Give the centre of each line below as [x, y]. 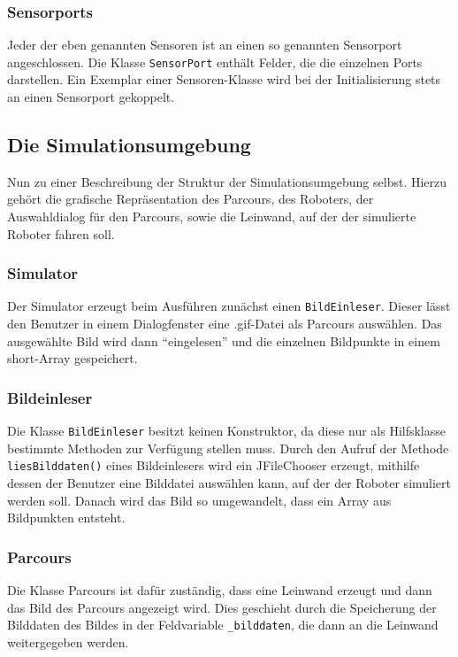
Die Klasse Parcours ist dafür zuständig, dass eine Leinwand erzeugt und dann [220, 590]
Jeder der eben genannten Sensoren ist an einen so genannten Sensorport [205, 45]
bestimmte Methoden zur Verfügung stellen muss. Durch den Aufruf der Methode [228, 448]
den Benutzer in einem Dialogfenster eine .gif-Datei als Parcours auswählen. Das [225, 324]
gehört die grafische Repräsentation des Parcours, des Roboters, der [191, 199]
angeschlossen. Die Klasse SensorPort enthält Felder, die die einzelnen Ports [215, 62]
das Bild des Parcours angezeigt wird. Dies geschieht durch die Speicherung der [222, 607]
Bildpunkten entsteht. [66, 518]
